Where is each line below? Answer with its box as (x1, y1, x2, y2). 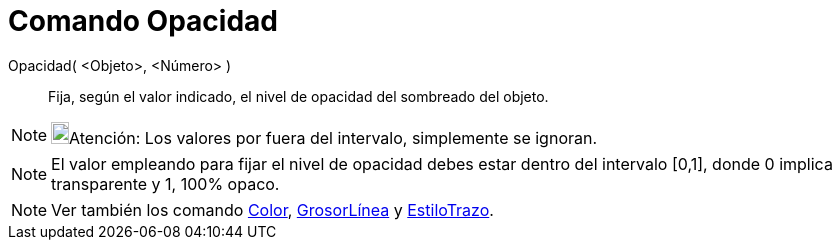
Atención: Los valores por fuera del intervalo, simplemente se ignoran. (69, 127, 598, 148)
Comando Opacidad (8, 4, 278, 38)
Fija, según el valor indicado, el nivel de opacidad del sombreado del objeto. (48, 87, 549, 105)
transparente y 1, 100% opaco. (51, 173, 280, 194)
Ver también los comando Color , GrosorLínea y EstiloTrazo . (51, 199, 494, 220)
